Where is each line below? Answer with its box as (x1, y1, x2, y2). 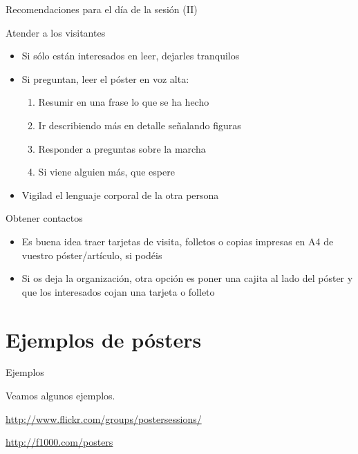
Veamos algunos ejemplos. (6, 388, 115, 403)
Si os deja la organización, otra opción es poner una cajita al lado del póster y (21, 271, 353, 285)
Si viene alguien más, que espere (38, 164, 175, 179)
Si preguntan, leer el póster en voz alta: (21, 71, 189, 86)
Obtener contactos (6, 211, 83, 225)
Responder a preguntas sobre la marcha (38, 141, 206, 155)
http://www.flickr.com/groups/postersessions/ (6, 411, 202, 426)
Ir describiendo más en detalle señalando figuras (38, 117, 241, 132)
